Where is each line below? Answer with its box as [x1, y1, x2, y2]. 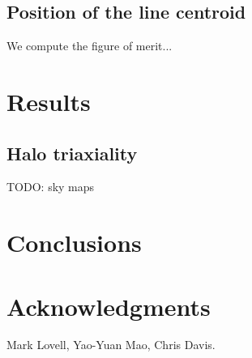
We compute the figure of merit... [6, 37, 173, 54]
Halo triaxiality [6, 140, 138, 165]
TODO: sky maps [6, 178, 95, 195]
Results [6, 84, 91, 117]
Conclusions [6, 226, 142, 259]
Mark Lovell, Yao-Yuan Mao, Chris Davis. [6, 336, 216, 353]
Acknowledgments [6, 289, 211, 322]
